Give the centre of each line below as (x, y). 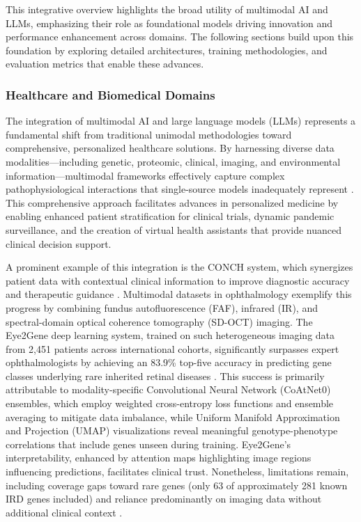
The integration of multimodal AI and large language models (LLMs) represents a (181, 121)
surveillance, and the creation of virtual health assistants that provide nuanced (174, 229)
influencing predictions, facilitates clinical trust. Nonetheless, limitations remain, (177, 472)
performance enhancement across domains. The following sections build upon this (180, 37)
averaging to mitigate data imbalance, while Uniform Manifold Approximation (173, 417)
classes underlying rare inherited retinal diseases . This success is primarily (165, 375)
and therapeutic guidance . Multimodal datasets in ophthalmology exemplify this (179, 294)
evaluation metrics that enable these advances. (105, 64)
